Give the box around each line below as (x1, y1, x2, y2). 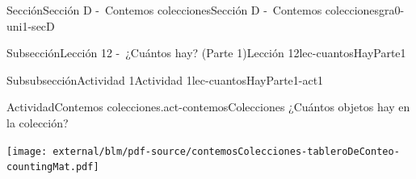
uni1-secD (6, 17, 55, 34)
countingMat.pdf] (6, 161, 99, 173)
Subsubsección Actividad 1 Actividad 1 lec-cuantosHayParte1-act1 (6, 71, 324, 88)
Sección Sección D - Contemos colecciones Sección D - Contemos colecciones (6, 2, 380, 18)
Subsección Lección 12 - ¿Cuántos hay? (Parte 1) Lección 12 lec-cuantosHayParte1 (6, 44, 406, 61)
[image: (6, 145, 48, 157)
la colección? (6, 114, 69, 131)
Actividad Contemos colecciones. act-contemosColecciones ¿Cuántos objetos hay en (6, 98, 410, 115)
